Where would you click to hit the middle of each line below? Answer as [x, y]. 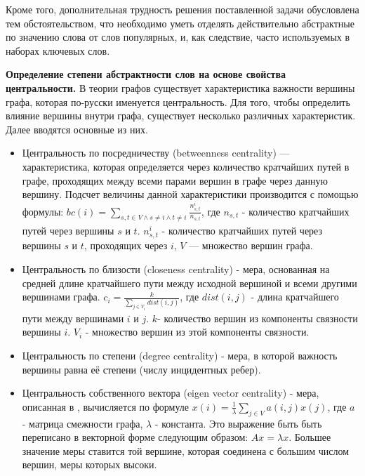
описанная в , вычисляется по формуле [105, 406]
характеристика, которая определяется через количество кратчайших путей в [186, 166]
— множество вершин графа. [251, 245]
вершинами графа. [61, 297]
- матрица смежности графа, [82, 423]
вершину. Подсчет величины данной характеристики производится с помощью [190, 194]
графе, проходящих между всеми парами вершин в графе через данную [175, 180]
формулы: [43, 211]
